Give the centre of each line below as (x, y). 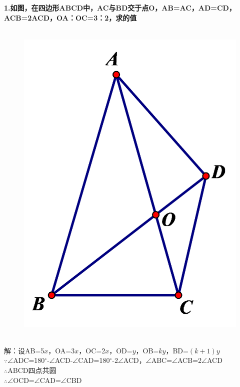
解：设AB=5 (24, 350)
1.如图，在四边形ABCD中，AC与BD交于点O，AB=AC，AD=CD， (120, 8)
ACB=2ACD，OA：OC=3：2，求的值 (70, 17)
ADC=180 (29, 360)
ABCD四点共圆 (32, 370)
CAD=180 (94, 360)
